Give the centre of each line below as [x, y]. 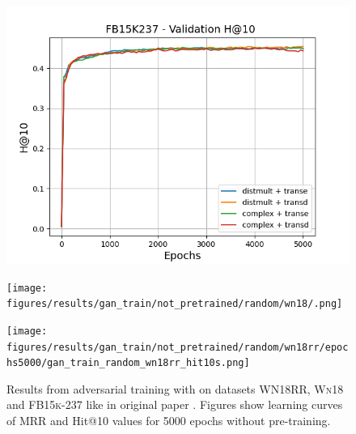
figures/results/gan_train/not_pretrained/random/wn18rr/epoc [178, 347]
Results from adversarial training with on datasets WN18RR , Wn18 [175, 388]
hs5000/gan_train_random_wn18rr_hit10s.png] [128, 363]
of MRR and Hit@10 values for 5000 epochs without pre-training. [169, 421]
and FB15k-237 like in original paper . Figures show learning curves [175, 404]
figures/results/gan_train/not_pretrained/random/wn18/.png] [175, 304]
